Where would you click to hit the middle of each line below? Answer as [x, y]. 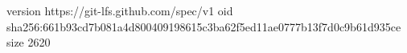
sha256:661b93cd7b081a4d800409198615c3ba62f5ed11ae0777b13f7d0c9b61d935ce [204, 26]
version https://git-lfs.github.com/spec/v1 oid [120, 10]
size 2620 [29, 42]
